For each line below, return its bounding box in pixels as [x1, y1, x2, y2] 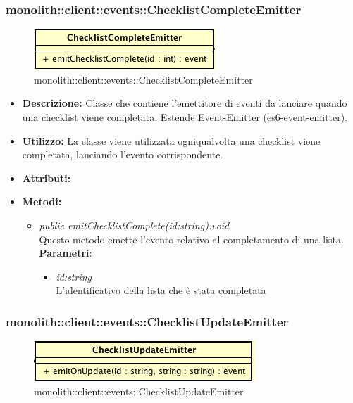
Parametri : [39, 245, 92, 260]
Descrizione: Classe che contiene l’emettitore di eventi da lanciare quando [22, 96, 347, 110]
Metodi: [22, 194, 62, 209]
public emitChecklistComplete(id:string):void [39, 217, 230, 232]
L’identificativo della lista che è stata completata [56, 283, 266, 298]
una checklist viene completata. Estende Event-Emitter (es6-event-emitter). [22, 110, 348, 124]
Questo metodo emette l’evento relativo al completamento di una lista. [39, 231, 344, 246]
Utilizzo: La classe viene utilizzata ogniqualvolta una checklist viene [22, 133, 321, 148]
